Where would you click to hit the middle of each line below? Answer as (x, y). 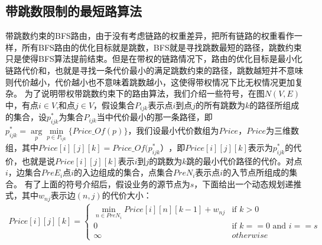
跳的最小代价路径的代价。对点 (244, 160)
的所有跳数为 (221, 105)
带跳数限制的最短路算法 (74, 11)
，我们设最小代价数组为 (173, 130)
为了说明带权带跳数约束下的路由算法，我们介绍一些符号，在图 (144, 93)
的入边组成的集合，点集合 (124, 172)
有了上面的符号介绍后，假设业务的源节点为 (107, 183)
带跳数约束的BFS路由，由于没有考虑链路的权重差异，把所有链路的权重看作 (150, 36)
